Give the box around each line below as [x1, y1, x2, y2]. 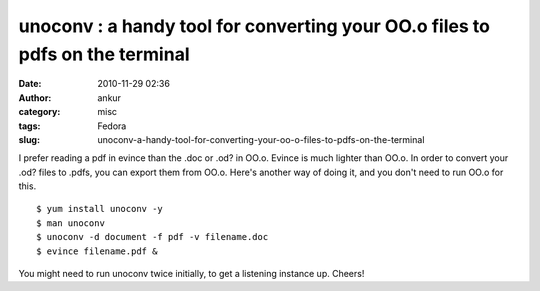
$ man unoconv [36, 217, 105, 229]
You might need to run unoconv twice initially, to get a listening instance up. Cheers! [18, 268, 365, 280]
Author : [18, 91, 52, 104]
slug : [18, 133, 40, 145]
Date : [18, 78, 42, 90]
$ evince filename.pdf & [36, 245, 158, 257]
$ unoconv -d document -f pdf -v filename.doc [36, 231, 269, 243]
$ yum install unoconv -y [36, 203, 164, 215]
